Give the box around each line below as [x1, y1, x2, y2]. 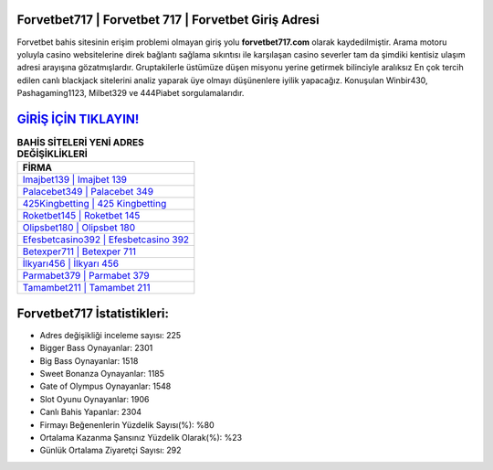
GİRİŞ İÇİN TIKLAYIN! [16, 111, 140, 127]
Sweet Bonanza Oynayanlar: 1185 [39, 369, 164, 379]
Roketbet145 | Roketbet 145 [22, 209, 141, 222]
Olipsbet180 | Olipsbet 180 [22, 221, 136, 234]
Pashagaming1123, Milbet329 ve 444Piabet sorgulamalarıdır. [16, 88, 245, 99]
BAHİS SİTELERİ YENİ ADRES [16, 136, 145, 149]
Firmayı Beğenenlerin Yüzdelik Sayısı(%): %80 [39, 419, 215, 430]
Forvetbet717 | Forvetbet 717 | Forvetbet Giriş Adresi [16, 12, 320, 27]
